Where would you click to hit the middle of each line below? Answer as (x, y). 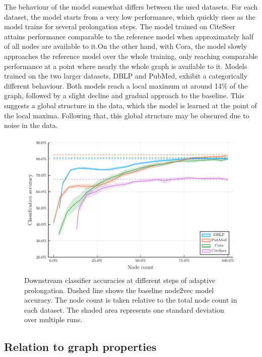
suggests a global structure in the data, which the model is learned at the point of (130, 105)
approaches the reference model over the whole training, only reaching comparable (131, 56)
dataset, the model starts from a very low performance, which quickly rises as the (130, 16)
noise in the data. (31, 125)
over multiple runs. (53, 319)
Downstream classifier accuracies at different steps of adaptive (120, 280)
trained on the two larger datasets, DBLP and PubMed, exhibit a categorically (126, 76)
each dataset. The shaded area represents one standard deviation (124, 309)
